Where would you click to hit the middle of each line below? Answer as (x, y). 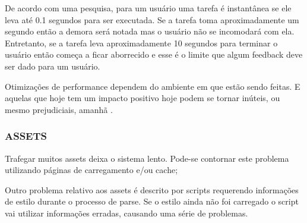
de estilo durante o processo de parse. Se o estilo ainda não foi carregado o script (152, 201)
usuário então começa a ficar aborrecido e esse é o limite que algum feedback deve (154, 54)
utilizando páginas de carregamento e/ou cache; (91, 170)
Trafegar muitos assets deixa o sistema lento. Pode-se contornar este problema (147, 158)
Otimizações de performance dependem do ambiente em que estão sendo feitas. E (153, 86)
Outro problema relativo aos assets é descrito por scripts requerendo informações (152, 189)
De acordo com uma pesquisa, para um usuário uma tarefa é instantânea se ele (148, 8)
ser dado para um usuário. (53, 66)
